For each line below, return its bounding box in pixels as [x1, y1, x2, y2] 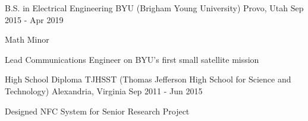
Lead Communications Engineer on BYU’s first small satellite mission [5, 53, 259, 65]
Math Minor [5, 33, 49, 46]
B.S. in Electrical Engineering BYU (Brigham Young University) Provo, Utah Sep [5, 2, 304, 14]
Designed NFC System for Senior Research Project [5, 104, 190, 117]
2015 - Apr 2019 [5, 13, 64, 26]
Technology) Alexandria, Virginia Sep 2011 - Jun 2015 [5, 84, 203, 97]
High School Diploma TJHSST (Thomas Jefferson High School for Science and [5, 73, 291, 85]
